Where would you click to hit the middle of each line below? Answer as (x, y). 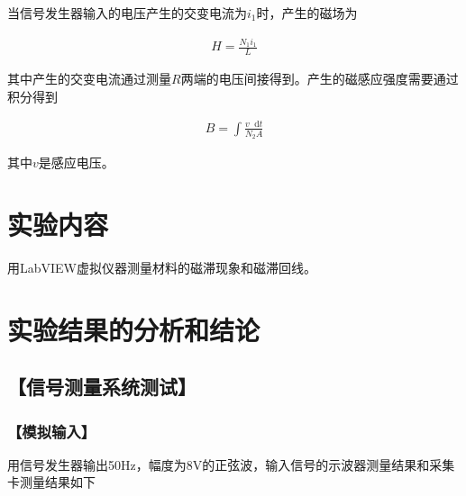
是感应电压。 (76, 162)
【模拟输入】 (52, 431)
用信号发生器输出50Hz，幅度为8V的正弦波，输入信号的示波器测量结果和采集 (231, 464)
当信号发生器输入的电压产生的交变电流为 (127, 13)
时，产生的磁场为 (307, 13)
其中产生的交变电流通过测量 (89, 79)
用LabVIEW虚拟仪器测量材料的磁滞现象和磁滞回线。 (162, 267)
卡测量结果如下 (51, 482)
